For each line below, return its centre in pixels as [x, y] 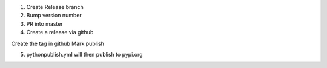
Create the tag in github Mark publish [58, 43]
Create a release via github [60, 32]
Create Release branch [55, 7]
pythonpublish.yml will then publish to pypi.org [84, 54]
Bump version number [54, 16]
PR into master [45, 23]
